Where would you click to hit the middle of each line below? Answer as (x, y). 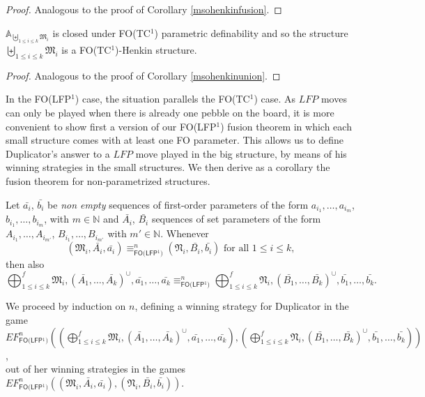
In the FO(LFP (39, 99)
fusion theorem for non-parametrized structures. (108, 180)
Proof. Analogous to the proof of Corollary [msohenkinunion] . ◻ (143, 75)
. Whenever (185, 233)
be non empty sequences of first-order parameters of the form (178, 204)
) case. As (275, 99)
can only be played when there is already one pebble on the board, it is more (170, 112)
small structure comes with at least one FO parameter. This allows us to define (175, 140)
